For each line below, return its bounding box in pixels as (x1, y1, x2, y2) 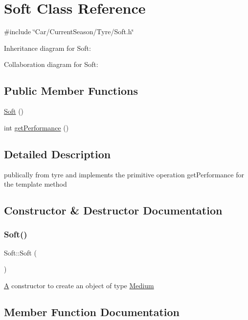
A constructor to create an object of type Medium (4, 280, 154, 290)
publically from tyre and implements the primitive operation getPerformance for (4, 169, 244, 179)
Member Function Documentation (4, 304, 180, 319)
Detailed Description (4, 146, 111, 161)
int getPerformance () (4, 122, 69, 132)
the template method (4, 179, 67, 189)
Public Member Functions (4, 83, 138, 98)
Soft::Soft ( (4, 247, 37, 257)
